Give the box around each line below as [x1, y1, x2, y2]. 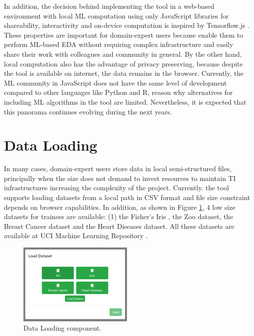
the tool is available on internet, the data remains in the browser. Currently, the [4, 68, 244, 78]
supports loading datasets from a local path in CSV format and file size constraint [4, 192, 250, 202]
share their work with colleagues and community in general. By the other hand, [4, 48, 242, 59]
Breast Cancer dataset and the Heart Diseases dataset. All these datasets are [4, 221, 234, 231]
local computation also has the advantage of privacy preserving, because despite [4, 58, 243, 68]
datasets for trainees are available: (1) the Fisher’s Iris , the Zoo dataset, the [4, 211, 233, 222]
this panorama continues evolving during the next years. [4, 106, 172, 116]
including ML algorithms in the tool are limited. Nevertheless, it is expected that [4, 96, 247, 107]
